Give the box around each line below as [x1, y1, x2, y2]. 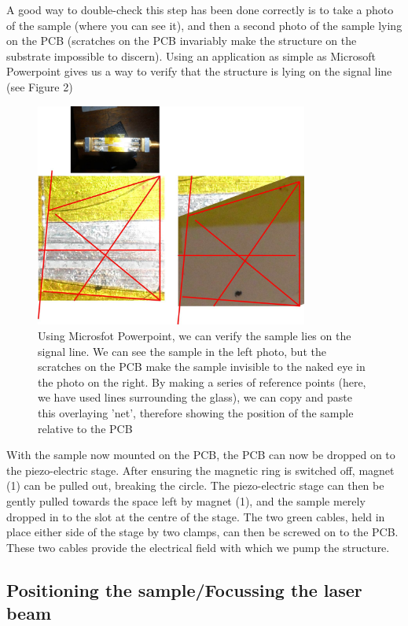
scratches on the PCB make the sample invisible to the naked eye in [38, 358, 366, 375]
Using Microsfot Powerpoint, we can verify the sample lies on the [38, 328, 351, 344]
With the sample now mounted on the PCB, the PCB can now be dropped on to [6, 446, 395, 463]
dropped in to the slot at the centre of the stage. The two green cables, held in [6, 508, 385, 524]
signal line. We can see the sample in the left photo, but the [38, 343, 326, 359]
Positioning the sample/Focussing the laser [6, 577, 362, 602]
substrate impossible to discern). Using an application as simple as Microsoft [6, 47, 376, 64]
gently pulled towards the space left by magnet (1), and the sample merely [6, 493, 366, 509]
